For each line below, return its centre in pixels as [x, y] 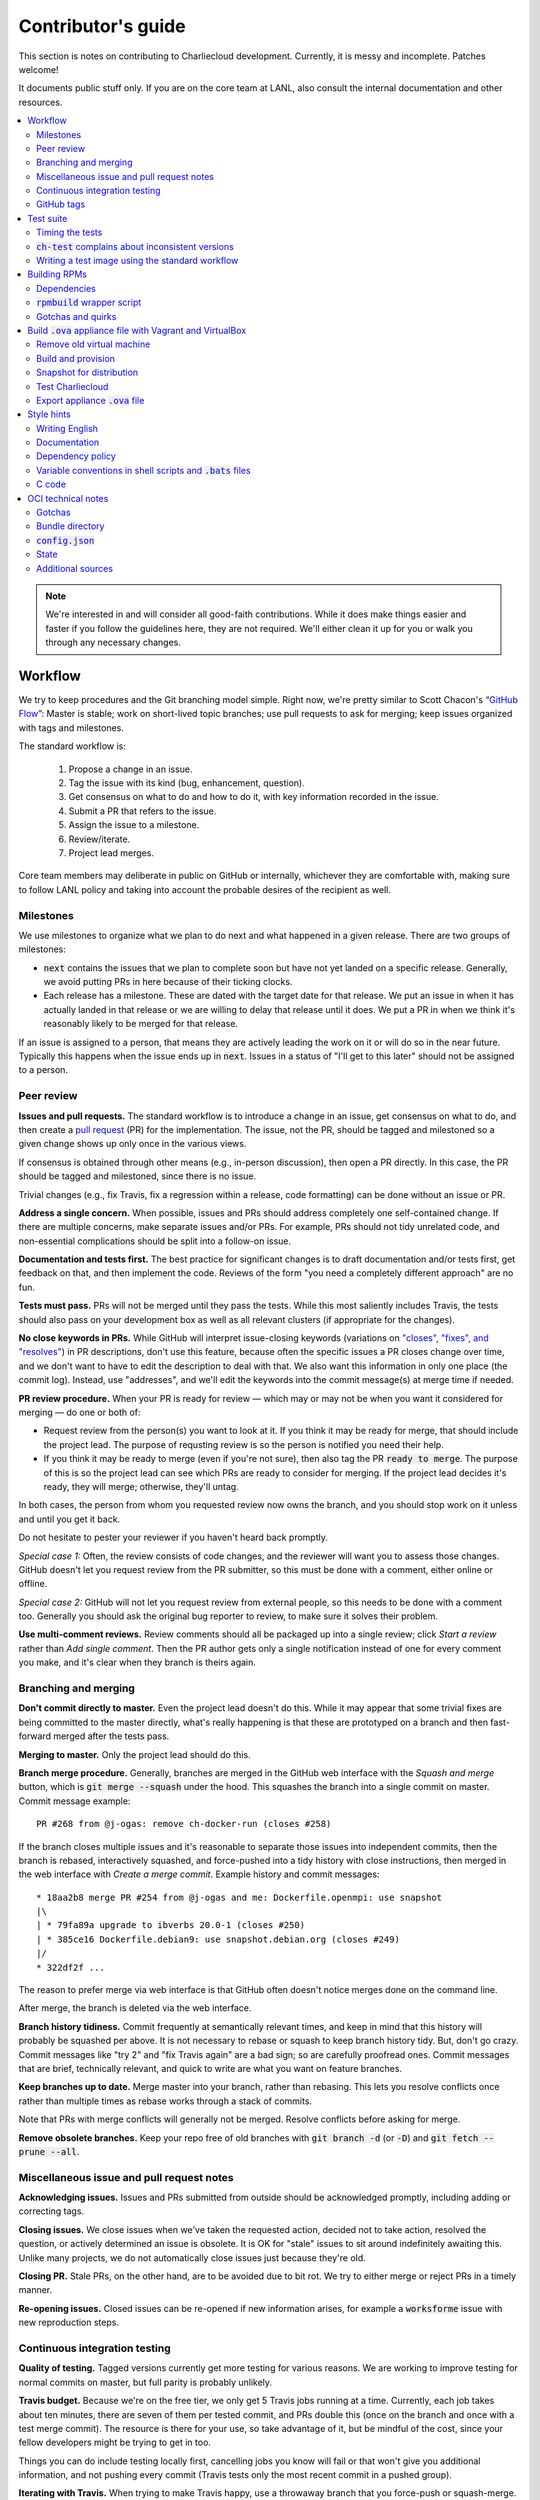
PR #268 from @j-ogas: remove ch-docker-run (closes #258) [184, 1824]
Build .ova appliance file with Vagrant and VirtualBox [137, 330]
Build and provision [75, 358]
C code [51, 484]
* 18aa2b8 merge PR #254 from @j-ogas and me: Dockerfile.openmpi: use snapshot [239, 1897]
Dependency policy [76, 456]
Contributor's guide [102, 26]
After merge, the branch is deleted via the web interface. [135, 2008]
